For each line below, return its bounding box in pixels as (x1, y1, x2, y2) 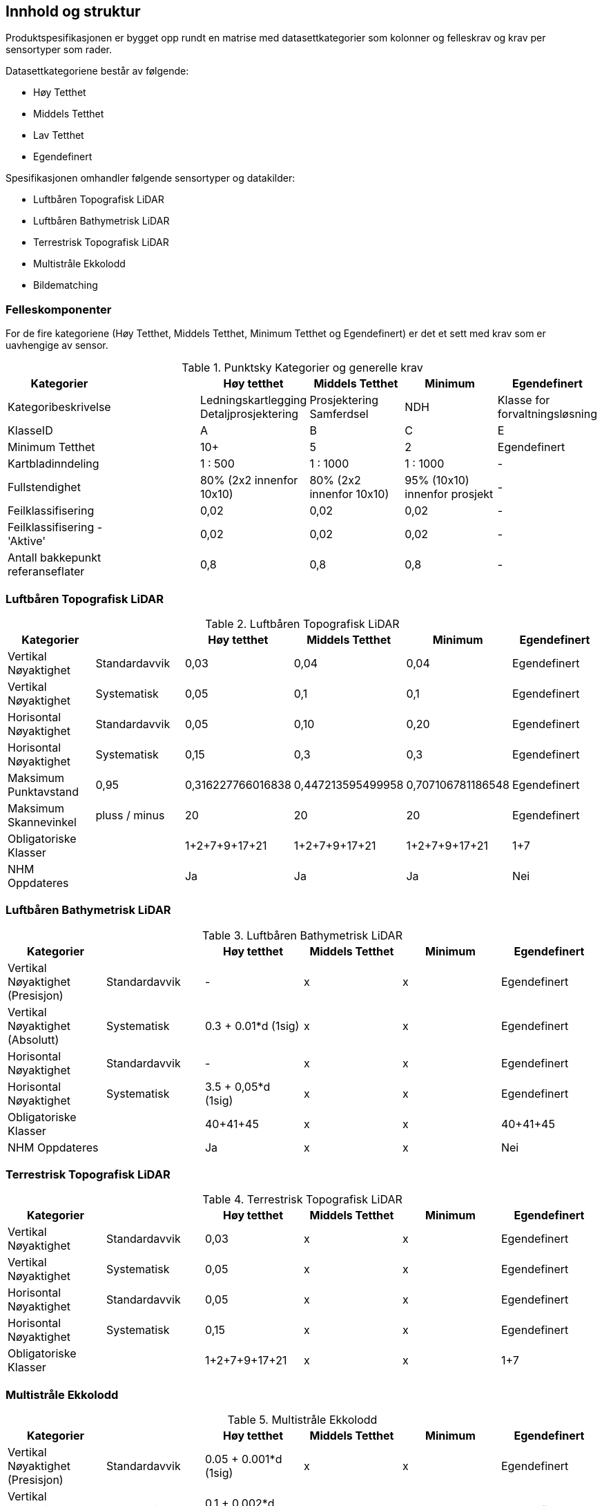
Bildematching (33, 279, 98, 292)
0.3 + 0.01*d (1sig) (204, 1018, 300, 1033)
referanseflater (8, 564, 85, 579)
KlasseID (8, 423, 53, 438)
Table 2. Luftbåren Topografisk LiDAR (205, 616, 400, 631)
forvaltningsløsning (497, 407, 597, 421)
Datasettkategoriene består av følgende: (6, 65, 189, 77)
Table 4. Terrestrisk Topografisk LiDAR (202, 1192, 402, 1207)
